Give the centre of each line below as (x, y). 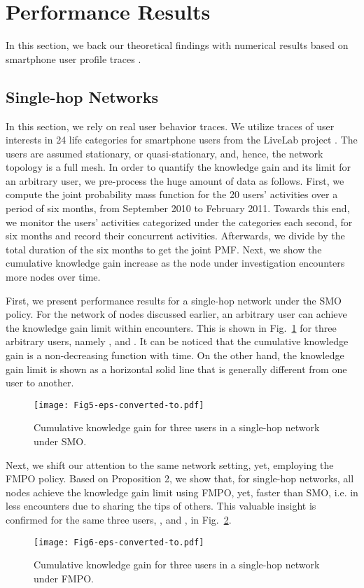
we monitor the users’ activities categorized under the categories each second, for (179, 222)
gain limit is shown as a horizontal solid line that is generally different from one (176, 369)
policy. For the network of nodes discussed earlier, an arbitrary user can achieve (176, 314)
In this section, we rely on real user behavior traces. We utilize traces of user (170, 126)
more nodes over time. (53, 277)
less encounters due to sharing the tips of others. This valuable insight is (161, 506)
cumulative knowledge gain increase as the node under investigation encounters (175, 263)
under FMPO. (64, 578)
